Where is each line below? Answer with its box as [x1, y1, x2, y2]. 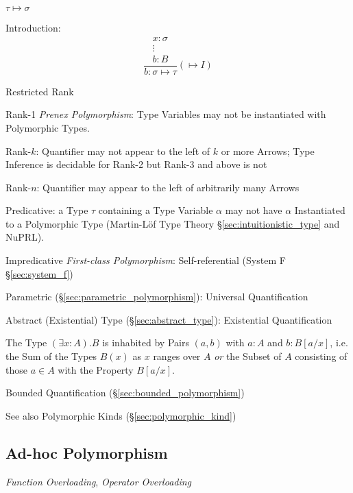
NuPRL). [5, 230, 45, 244]
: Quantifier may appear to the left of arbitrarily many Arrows [36, 180, 300, 194]
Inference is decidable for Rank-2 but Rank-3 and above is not [5, 157, 267, 171]
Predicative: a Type [5, 203, 88, 217]
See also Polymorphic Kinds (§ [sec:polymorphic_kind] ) [5, 408, 236, 422]
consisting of [295, 349, 348, 363]
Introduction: [5, 21, 61, 34]
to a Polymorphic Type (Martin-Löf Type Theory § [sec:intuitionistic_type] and [5, 216, 340, 230]
